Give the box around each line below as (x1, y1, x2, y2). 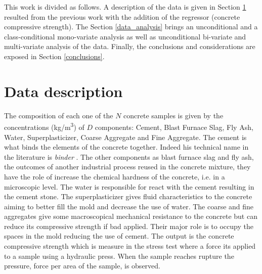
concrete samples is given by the (123, 110, 224, 120)
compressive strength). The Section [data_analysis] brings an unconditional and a (4, 21, 258, 32)
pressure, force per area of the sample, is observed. (4, 260, 160, 271)
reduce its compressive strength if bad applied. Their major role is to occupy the (4, 220, 253, 231)
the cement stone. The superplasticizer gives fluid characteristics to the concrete (4, 191, 252, 202)
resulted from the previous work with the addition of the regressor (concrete (4, 11, 240, 22)
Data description (4, 80, 123, 101)
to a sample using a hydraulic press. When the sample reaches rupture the (4, 250, 234, 261)
